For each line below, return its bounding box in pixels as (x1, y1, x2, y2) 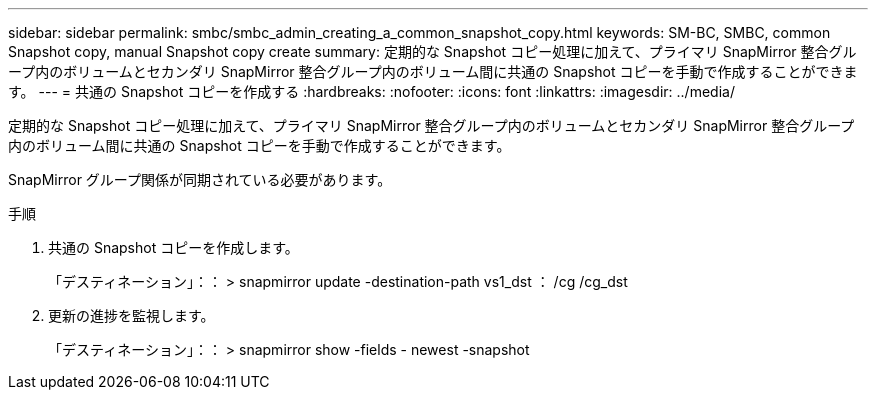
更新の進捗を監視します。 (48, 307, 215, 324)
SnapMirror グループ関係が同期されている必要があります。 (8, 171, 392, 188)
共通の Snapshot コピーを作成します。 (48, 239, 299, 256)
